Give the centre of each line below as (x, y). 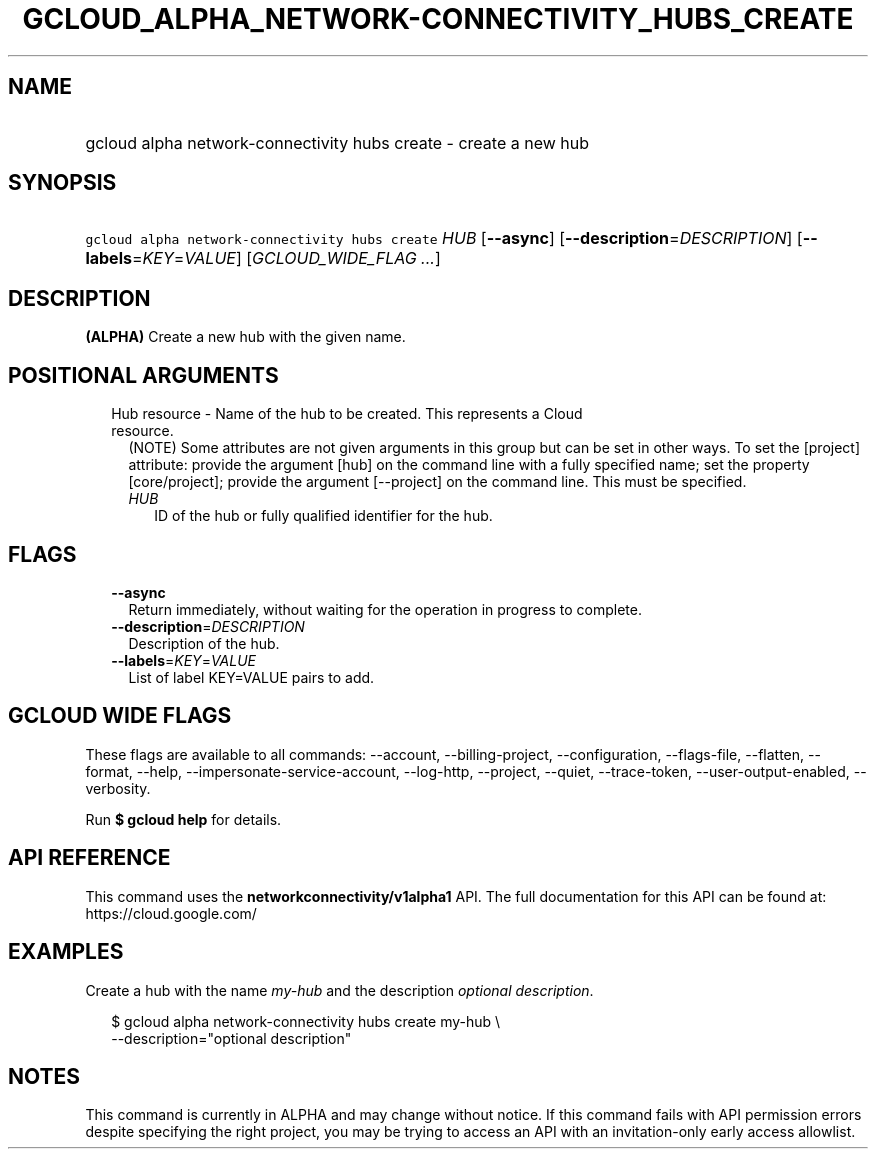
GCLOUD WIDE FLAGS (120, 716)
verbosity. (118, 788)
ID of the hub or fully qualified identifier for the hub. (323, 516)
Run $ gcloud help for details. (183, 819)
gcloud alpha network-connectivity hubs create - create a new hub (337, 142)
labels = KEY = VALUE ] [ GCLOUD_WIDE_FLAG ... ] (263, 258)
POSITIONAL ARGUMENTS (143, 375)
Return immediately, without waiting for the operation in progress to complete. (385, 609)
